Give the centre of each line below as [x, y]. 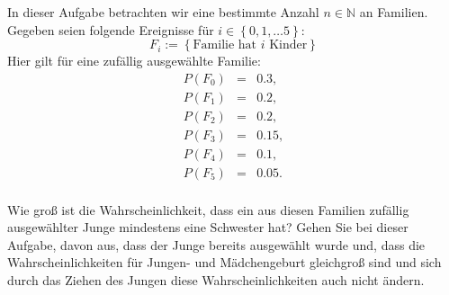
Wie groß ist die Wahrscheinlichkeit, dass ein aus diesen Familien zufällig [208, 209]
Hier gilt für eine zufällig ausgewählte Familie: [134, 61]
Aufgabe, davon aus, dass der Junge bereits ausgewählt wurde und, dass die [216, 244]
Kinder [288, 45]
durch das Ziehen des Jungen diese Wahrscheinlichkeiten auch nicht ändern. [216, 279]
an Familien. [394, 12]
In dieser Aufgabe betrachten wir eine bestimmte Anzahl [163, 12]
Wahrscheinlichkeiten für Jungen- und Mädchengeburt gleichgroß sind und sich [224, 262]
